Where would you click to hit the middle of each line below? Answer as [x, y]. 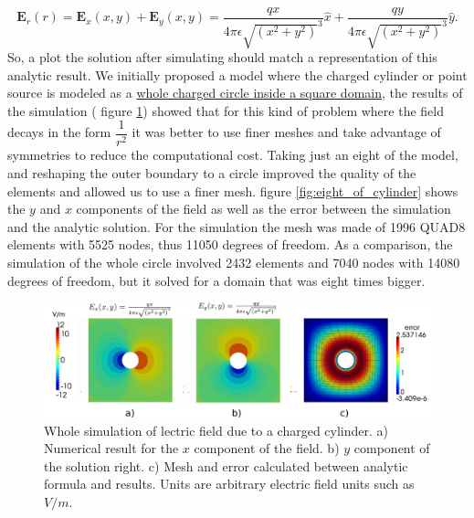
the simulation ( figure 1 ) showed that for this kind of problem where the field [226, 110]
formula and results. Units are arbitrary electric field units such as [229, 484]
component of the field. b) [267, 448]
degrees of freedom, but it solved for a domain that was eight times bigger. [216, 280]
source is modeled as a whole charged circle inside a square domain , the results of [235, 93]
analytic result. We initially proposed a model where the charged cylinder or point [237, 74]
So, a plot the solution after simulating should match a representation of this [222, 56]
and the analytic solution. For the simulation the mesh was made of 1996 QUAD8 [237, 226]
